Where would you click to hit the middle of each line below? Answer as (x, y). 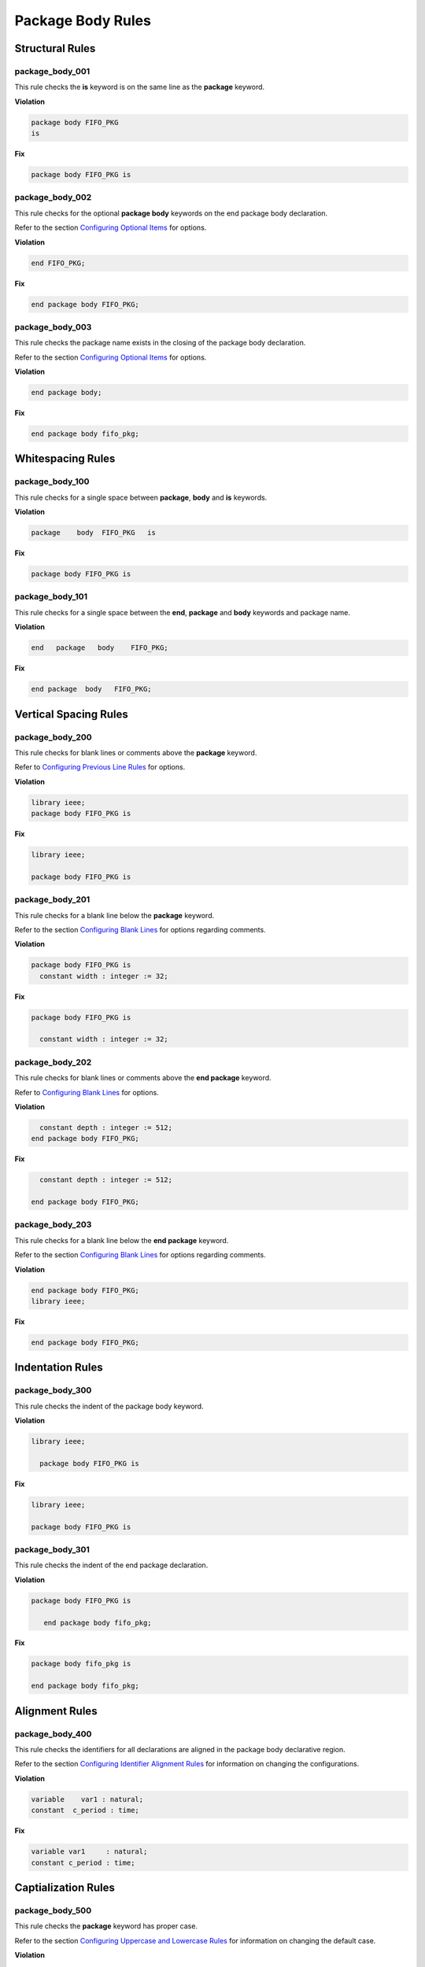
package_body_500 (53, 1910)
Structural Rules (55, 48)
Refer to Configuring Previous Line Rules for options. (100, 767)
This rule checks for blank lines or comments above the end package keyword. (143, 1078)
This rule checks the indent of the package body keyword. (109, 1406)
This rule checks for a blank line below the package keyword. (115, 915)
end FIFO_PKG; (58, 263)
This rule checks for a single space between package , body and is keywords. (141, 497)
